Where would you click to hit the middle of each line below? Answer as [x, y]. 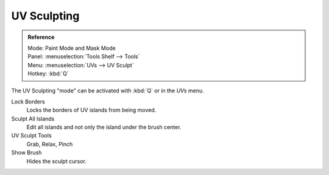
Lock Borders [28, 101]
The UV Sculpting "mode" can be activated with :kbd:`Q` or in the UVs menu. [108, 91]
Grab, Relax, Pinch [50, 144]
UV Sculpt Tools [31, 136]
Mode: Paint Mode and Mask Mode [72, 48]
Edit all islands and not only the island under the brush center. [104, 127]
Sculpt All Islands [33, 118]
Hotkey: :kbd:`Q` [48, 74]
